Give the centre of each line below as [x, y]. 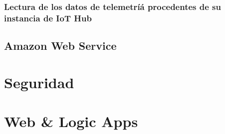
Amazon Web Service [60, 46]
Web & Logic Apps [71, 121]
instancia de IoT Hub [48, 18]
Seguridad [39, 82]
